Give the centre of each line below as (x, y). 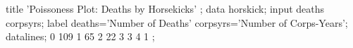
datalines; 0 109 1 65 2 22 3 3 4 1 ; (80, 36)
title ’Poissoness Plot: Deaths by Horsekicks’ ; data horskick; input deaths (165, 8)
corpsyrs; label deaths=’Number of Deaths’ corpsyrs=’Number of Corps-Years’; (177, 22)
